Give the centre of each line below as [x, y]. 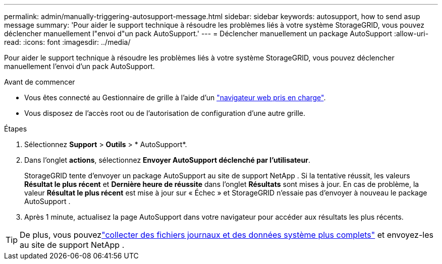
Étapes [16, 129]
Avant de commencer [40, 82]
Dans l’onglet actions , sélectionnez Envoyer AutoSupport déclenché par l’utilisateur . [167, 160]
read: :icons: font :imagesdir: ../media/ [67, 42]
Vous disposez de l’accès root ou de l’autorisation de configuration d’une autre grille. [165, 113]
